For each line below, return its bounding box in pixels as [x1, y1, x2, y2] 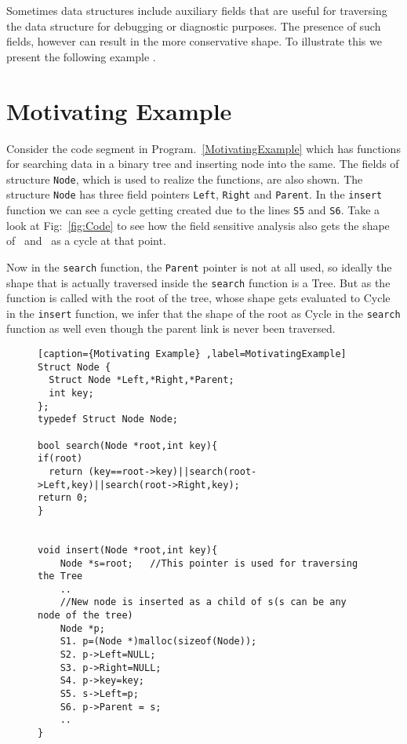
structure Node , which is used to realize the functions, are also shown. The [6, 170, 363, 187]
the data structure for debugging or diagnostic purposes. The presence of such [6, 17, 381, 34]
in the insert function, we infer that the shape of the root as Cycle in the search [6, 305, 401, 321]
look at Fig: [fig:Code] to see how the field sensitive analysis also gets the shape [6, 217, 390, 233]
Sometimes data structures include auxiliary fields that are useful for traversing [6, 2, 387, 18]
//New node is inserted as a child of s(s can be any [60, 596, 347, 608]
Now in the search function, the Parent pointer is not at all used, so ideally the [6, 258, 392, 275]
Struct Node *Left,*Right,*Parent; [49, 374, 234, 386]
